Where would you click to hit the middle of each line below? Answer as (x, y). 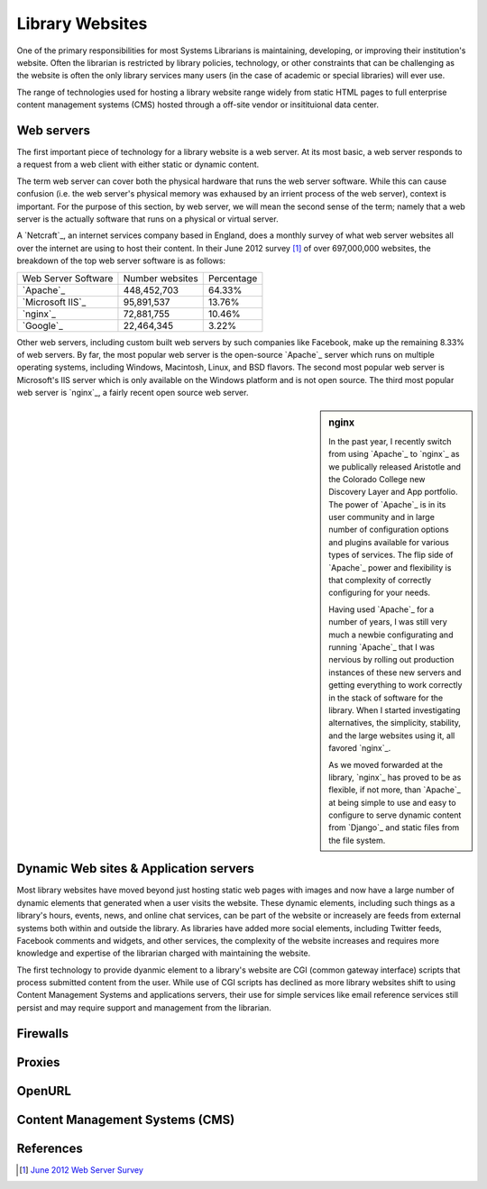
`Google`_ (42, 325)
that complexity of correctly (380, 581)
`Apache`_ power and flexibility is (390, 567)
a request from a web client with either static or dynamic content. (138, 165)
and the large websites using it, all (392, 736)
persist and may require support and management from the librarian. (144, 1007)
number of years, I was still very (388, 622)
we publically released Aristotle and (395, 466)
